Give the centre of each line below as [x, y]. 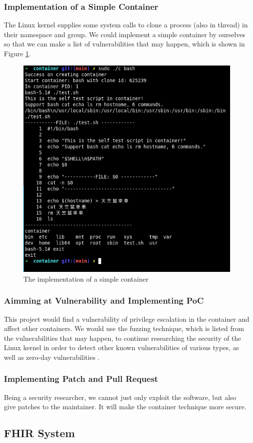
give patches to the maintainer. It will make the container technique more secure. [125, 407]
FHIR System [39, 433]
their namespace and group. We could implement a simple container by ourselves [125, 34]
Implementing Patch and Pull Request [81, 379]
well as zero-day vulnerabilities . [52, 357]
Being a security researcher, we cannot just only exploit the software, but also [120, 397]
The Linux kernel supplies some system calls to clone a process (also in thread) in [126, 25]
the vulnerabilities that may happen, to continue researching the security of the [123, 338]
